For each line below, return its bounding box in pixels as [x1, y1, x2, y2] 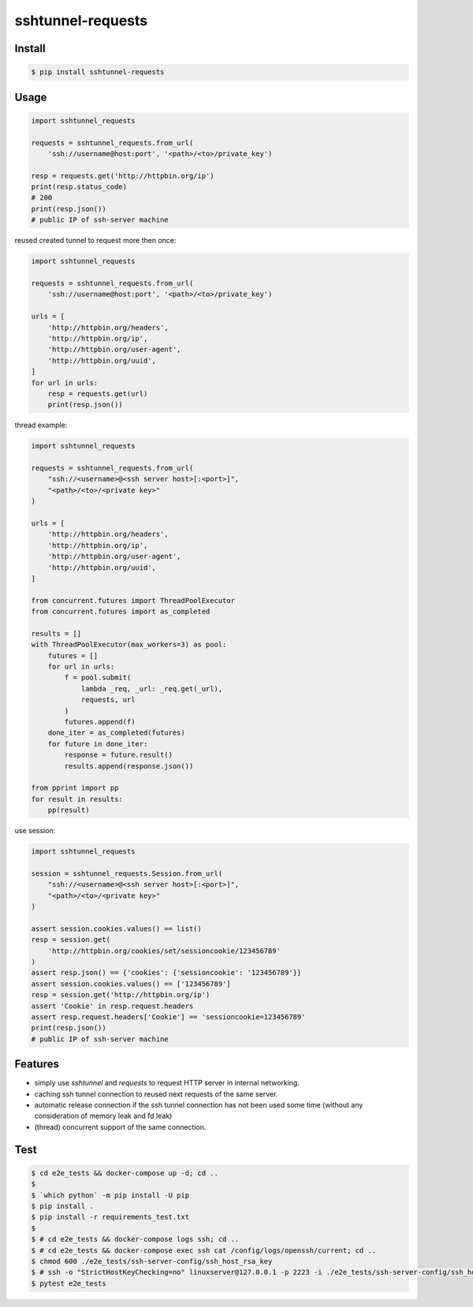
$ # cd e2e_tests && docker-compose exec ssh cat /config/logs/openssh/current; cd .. [31, 1246, 377, 1255]
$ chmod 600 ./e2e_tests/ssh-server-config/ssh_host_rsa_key [31, 1257, 273, 1265]
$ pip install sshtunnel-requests [31, 68, 165, 76]
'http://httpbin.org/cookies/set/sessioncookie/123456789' [47, 946, 281, 955]
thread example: [14, 420, 68, 430]
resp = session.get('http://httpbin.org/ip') [31, 990, 210, 1000]
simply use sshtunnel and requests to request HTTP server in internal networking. [34, 1078, 300, 1088]
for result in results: [31, 795, 124, 803]
